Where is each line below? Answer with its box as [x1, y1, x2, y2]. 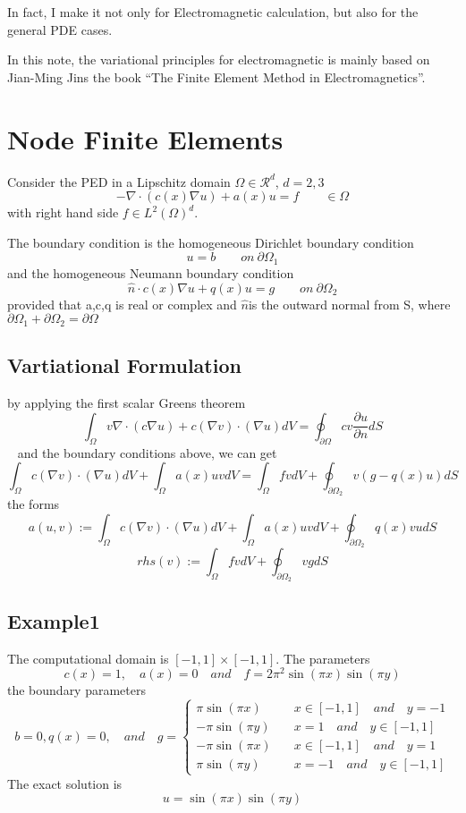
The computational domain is [7, 648, 169, 667]
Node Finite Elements [7, 120, 284, 157]
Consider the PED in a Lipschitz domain [7, 172, 231, 191]
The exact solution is [7, 774, 123, 792]
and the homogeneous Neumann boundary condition [7, 263, 294, 282]
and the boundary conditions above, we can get [17, 443, 277, 462]
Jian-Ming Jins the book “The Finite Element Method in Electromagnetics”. [7, 67, 426, 86]
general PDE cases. [7, 20, 113, 38]
